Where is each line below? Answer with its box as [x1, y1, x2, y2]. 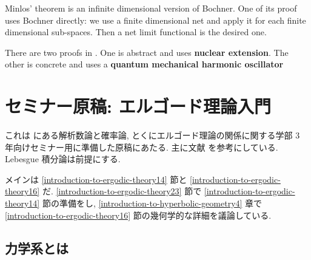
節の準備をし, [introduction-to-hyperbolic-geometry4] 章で [42, 197, 263, 210]
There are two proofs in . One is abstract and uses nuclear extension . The [5, 46, 289, 58]
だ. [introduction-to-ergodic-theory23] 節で [42, 185, 202, 197]
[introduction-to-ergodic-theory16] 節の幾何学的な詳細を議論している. [5, 208, 272, 221]
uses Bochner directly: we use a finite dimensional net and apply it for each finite [5, 13, 306, 26]
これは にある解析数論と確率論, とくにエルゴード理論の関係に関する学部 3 [5, 129, 300, 142]
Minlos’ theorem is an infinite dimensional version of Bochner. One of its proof [5, 2, 297, 14]
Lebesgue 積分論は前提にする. [5, 152, 121, 165]
